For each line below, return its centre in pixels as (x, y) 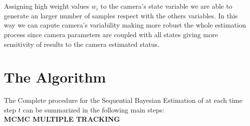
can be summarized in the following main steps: (94, 109)
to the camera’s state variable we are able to (166, 6)
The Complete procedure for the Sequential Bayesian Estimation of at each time (123, 100)
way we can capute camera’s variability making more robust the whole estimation (125, 25)
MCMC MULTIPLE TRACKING (62, 119)
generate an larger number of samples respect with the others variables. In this (121, 15)
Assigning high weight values (47, 6)
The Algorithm (55, 77)
